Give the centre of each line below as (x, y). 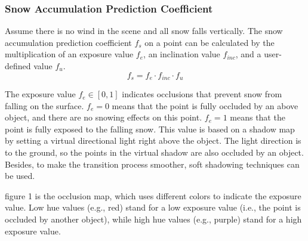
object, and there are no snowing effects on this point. (104, 117)
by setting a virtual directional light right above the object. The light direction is (153, 140)
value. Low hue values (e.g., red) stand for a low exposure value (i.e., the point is (153, 207)
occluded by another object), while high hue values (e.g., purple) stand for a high (153, 219)
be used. (20, 176)
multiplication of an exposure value (69, 54)
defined (18, 66)
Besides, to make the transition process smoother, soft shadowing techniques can (152, 164)
